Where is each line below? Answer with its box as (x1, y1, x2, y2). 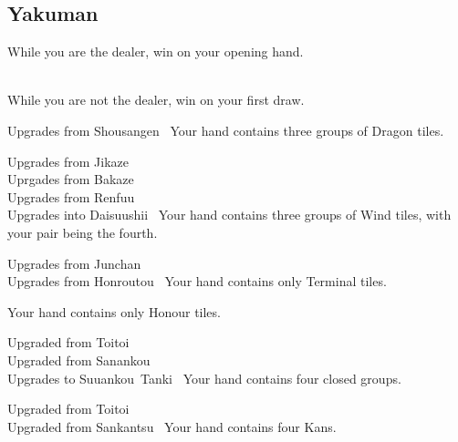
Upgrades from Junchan (7, 253, 141, 272)
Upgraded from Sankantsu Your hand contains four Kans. (7, 416, 337, 436)
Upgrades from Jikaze (7, 151, 129, 170)
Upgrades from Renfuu (7, 187, 135, 206)
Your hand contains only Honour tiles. (7, 302, 221, 321)
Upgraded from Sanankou (7, 350, 151, 369)
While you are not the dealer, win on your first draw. (7, 90, 305, 109)
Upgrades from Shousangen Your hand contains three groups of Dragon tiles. (7, 120, 444, 139)
